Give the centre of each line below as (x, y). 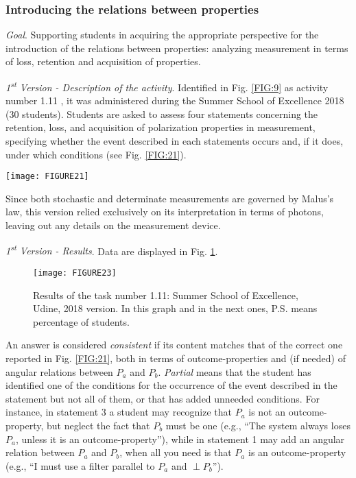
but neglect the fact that (98, 425)
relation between (40, 452)
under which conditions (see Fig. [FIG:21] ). (96, 154)
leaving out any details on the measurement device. (113, 225)
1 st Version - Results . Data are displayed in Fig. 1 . (112, 250)
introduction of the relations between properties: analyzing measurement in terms (177, 48)
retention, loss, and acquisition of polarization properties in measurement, (161, 127)
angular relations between (59, 371)
